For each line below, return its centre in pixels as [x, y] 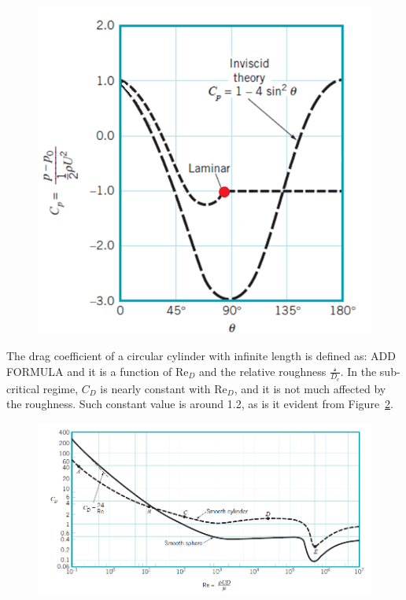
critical [23, 388]
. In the [358, 371]
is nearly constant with [155, 388]
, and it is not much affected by [310, 388]
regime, [61, 388]
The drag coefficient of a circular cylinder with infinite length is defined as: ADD [201, 355]
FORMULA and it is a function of [89, 371]
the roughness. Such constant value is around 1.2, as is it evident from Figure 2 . [200, 404]
